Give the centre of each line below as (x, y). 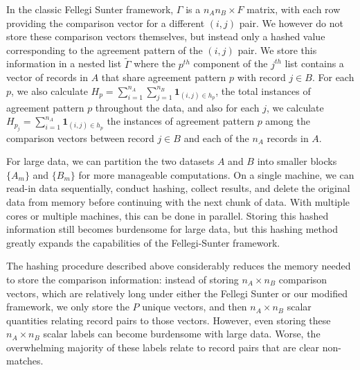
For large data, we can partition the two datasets (110, 161)
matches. (25, 361)
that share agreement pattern (164, 77)
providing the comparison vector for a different (106, 23)
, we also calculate (49, 90)
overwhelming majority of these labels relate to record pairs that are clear (163, 347)
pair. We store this (277, 50)
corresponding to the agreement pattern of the (105, 50)
